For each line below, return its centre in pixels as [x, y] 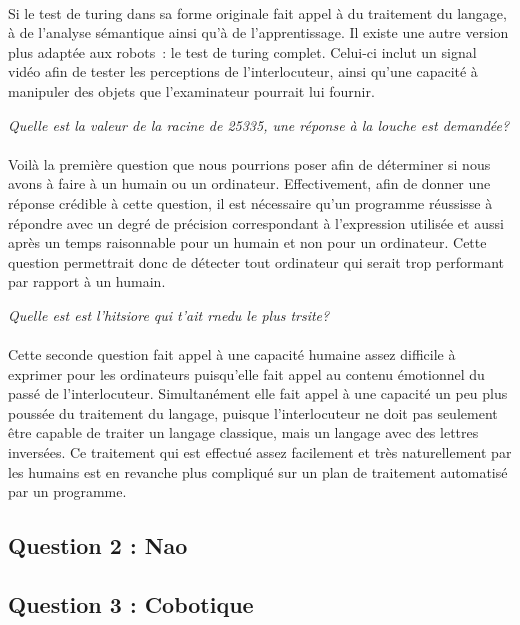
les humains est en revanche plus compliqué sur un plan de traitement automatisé [258, 471]
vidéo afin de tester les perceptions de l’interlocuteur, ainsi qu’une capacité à [243, 71]
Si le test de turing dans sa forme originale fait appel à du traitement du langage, [257, 12]
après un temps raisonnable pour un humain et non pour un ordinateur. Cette [247, 242]
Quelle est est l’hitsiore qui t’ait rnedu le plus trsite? [169, 314]
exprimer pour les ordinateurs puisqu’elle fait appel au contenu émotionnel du [246, 373]
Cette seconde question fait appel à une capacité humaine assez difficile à [232, 354]
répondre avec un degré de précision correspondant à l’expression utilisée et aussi [256, 222]
